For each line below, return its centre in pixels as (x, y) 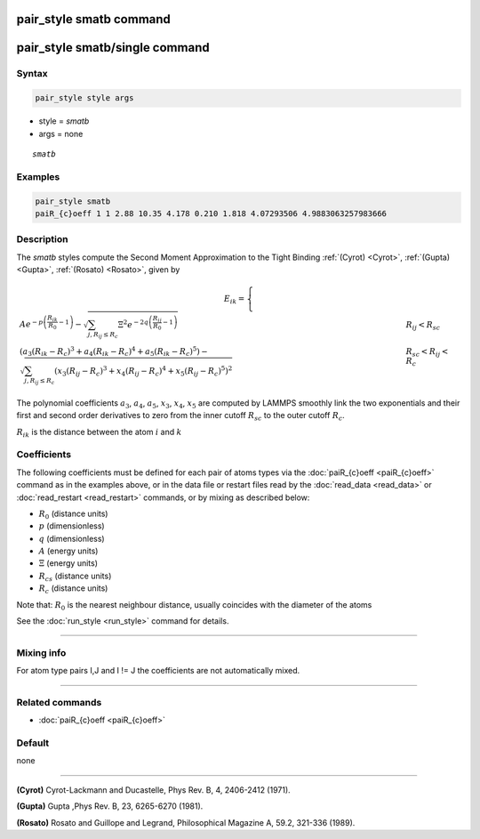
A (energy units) (68, 551)
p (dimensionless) (72, 526)
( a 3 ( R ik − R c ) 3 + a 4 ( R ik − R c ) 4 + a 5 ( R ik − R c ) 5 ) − (114, 351)
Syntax (32, 74)
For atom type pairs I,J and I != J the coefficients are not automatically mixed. (158, 671)
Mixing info (41, 652)
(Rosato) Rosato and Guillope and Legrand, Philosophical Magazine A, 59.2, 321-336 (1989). (186, 822)
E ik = (234, 300)
